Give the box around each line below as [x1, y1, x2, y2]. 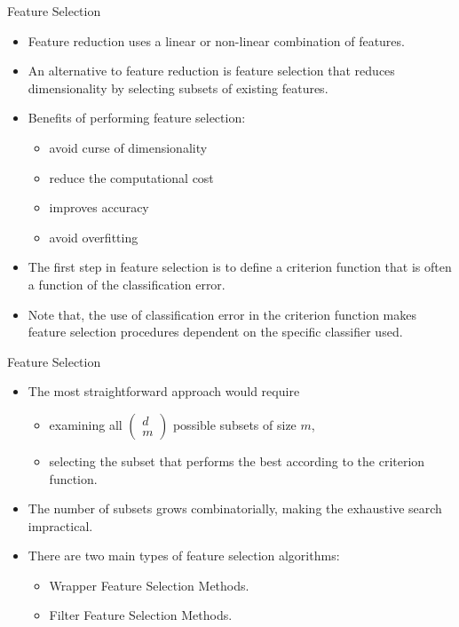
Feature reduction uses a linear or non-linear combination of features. [28, 31, 405, 50]
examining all [49, 415, 123, 433]
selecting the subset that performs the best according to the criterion [49, 451, 425, 470]
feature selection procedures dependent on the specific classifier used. [28, 322, 403, 341]
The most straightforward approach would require [28, 382, 300, 401]
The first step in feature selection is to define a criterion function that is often [28, 258, 452, 276]
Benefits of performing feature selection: [28, 108, 246, 127]
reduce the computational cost [49, 168, 214, 187]
